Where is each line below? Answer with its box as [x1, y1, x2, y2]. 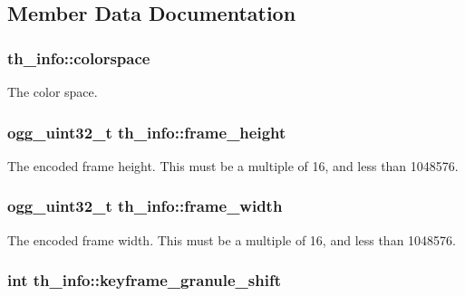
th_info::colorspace [7, 46, 150, 69]
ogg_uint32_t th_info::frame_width [7, 195, 283, 217]
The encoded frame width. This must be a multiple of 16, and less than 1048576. [7, 230, 456, 249]
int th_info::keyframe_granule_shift [7, 269, 281, 291]
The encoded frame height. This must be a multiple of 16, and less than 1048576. [7, 156, 459, 175]
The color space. [7, 82, 98, 100]
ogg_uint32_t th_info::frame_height [7, 120, 286, 143]
